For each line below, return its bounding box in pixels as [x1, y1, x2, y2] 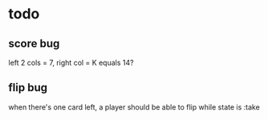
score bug [8, 37, 60, 50]
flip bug [8, 81, 48, 94]
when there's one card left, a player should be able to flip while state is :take [8, 102, 261, 112]
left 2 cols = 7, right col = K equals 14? [8, 58, 134, 67]
